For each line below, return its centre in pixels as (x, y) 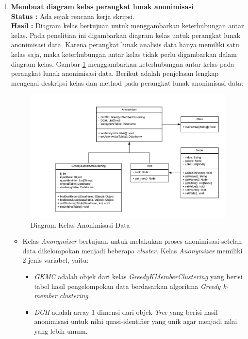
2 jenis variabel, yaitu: (56, 260)
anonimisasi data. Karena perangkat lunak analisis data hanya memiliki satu (125, 45)
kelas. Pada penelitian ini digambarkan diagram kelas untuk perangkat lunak (126, 35)
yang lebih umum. (61, 330)
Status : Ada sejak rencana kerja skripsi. (73, 16)
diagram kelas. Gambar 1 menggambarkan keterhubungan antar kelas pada (123, 63)
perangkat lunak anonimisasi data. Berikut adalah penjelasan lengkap (115, 73)
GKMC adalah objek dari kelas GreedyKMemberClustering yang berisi (138, 276)
